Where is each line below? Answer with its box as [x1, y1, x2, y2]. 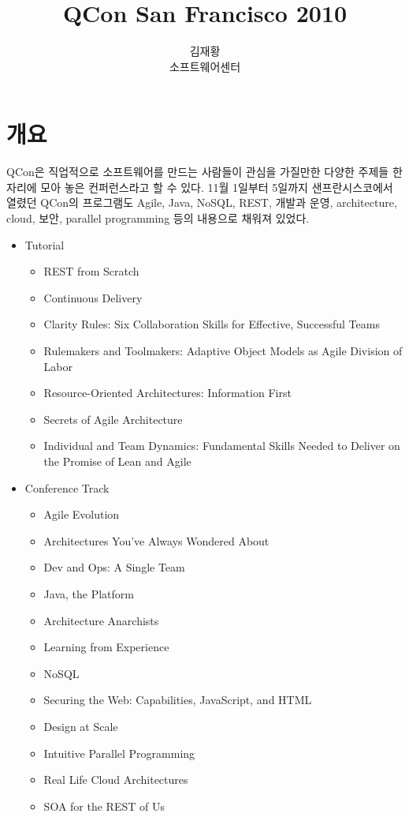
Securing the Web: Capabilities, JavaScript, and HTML [43, 691, 312, 708]
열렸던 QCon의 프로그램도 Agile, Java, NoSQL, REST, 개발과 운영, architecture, [6, 194, 397, 211]
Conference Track [24, 479, 110, 496]
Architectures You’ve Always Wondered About [43, 532, 270, 549]
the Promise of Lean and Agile [43, 452, 191, 469]
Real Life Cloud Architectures [43, 771, 188, 788]
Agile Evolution [43, 506, 120, 523]
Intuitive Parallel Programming [43, 744, 195, 761]
